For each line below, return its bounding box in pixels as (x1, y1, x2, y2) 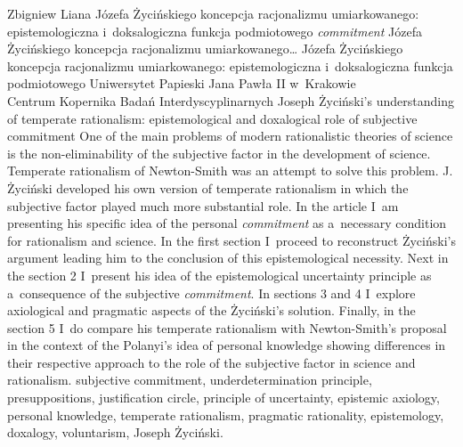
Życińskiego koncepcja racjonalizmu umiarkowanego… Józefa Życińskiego (7, 39, 403, 58)
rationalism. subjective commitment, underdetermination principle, (7, 370, 372, 389)
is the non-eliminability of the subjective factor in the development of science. (7, 143, 431, 162)
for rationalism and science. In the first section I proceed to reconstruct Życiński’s (7, 231, 456, 249)
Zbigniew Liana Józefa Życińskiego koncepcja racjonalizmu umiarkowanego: (7, 4, 419, 22)
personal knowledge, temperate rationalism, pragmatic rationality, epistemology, (7, 405, 444, 424)
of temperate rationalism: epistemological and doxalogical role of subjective (7, 109, 418, 127)
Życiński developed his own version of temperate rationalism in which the (7, 178, 409, 197)
